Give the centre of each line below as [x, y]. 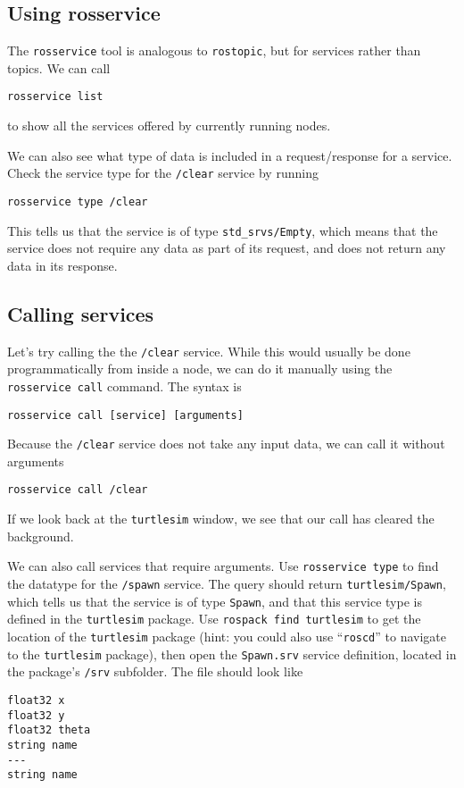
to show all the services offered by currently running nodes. [169, 126]
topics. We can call [59, 67]
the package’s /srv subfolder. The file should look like [155, 671]
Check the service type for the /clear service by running [163, 173]
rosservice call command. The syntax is [124, 386]
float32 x [36, 700]
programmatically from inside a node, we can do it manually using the [200, 369]
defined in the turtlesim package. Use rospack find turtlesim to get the [214, 619]
